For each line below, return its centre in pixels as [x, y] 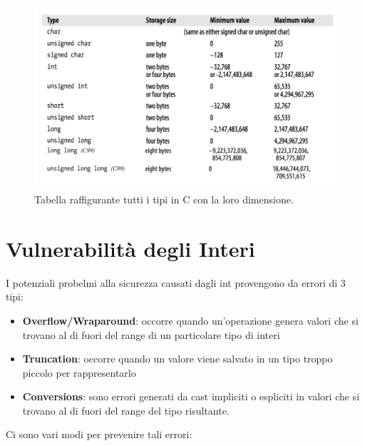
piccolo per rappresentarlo [79, 372]
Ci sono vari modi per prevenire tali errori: [99, 434]
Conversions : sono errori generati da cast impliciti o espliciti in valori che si [191, 396]
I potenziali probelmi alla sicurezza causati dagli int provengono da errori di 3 [176, 282]
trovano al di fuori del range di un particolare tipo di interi [151, 334]
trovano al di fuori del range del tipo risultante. [126, 410]
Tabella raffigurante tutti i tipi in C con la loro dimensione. [164, 199]
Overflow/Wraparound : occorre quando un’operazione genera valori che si [190, 320]
